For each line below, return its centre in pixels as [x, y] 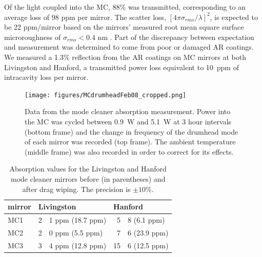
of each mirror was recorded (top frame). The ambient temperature [130, 142]
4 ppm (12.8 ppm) [78, 245]
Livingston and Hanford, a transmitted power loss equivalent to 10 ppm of [122, 67]
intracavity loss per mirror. [46, 77]
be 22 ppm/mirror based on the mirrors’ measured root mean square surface [124, 27]
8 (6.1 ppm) [146, 220]
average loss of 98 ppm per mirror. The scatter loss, [85, 17]
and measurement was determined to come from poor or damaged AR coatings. [129, 47]
